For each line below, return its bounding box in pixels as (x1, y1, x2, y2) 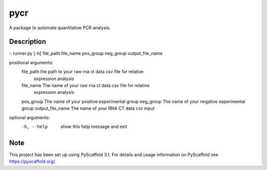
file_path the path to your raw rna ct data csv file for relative (21, 69, 144, 75)
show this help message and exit (60, 124, 127, 129)
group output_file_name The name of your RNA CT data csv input (21, 105, 155, 111)
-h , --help (21, 124, 48, 129)
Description (9, 38, 46, 46)
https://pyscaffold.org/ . (9, 159, 56, 165)
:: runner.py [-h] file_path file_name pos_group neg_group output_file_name (9, 50, 163, 56)
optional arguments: (9, 114, 50, 121)
